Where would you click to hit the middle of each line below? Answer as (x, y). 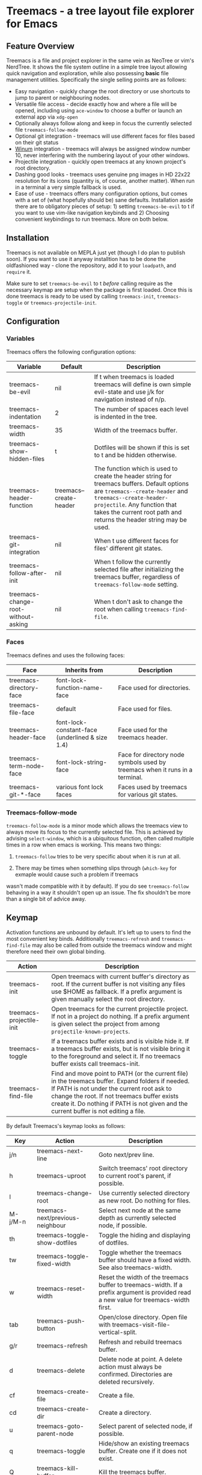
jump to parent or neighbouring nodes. (63, 98)
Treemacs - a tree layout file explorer (100, 11)
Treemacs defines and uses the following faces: (66, 655)
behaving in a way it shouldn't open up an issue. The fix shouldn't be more (99, 893)
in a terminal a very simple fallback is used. (68, 187)
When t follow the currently (133, 562)
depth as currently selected (137, 1218)
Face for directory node (151, 754)
